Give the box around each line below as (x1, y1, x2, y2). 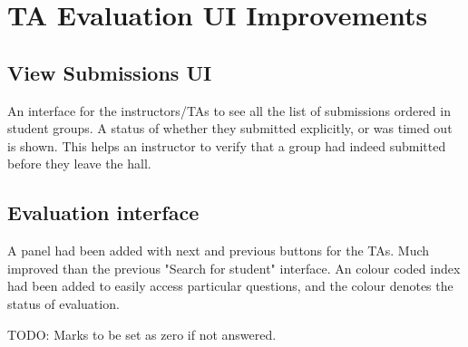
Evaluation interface (7, 198, 200, 227)
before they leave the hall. (7, 154, 151, 173)
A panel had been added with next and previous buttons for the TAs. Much (7, 241, 430, 260)
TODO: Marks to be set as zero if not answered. (7, 324, 277, 343)
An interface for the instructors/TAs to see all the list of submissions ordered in (7, 101, 451, 120)
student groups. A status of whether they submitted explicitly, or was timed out (7, 119, 453, 138)
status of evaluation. (7, 294, 120, 313)
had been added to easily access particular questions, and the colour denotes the (7, 276, 453, 295)
